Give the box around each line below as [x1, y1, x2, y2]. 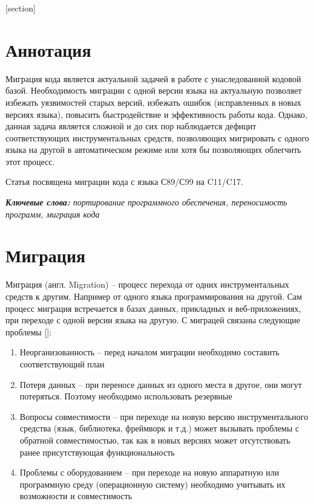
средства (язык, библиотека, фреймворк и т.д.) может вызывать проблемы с [19, 422, 299, 435]
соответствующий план [19, 357, 105, 370]
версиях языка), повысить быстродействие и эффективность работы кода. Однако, [5, 108, 307, 120]
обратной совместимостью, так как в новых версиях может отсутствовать [19, 433, 290, 446]
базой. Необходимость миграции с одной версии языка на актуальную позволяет [5, 84, 302, 97]
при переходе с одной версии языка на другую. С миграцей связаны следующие [5, 314, 301, 326]
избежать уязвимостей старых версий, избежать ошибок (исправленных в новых [5, 95, 301, 108]
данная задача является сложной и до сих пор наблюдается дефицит [5, 120, 257, 132]
